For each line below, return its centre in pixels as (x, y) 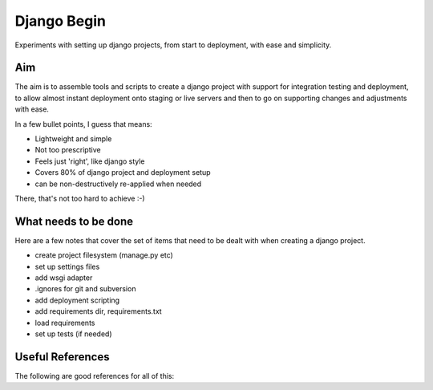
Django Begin (60, 21)
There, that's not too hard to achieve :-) (80, 198)
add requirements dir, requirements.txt (98, 311)
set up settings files (67, 266)
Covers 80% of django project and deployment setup (123, 173)
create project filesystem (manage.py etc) (104, 255)
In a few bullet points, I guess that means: (83, 124)
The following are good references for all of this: (95, 376)
